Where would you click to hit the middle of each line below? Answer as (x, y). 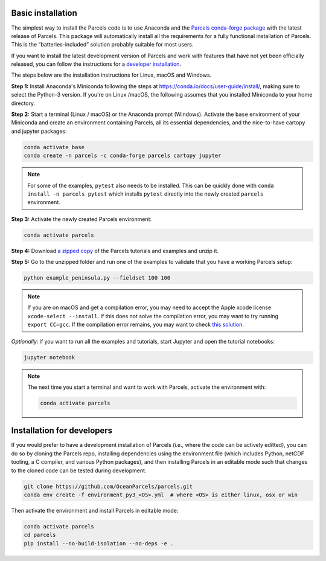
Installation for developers (62, 431)
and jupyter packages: (39, 131)
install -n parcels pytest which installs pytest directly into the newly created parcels (145, 194)
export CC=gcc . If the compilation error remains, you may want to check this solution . (136, 325)
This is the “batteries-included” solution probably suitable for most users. (102, 45)
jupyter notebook (50, 357)
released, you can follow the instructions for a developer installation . (96, 64)
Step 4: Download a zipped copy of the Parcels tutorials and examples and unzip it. (115, 251)
